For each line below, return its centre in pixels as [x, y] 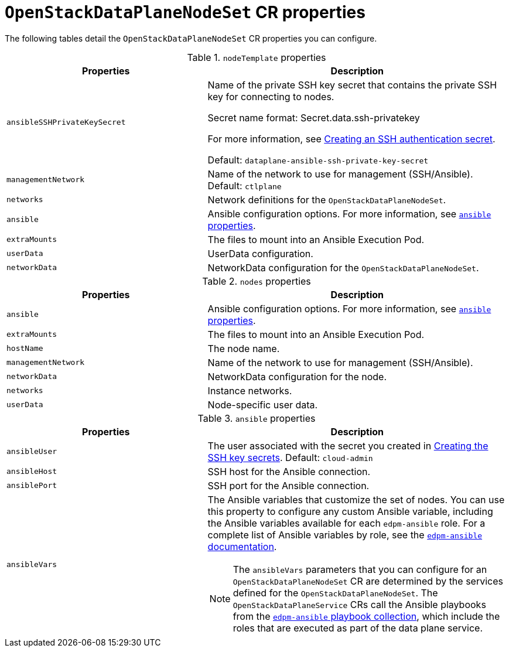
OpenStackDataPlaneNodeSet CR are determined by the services [368, 581]
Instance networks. [250, 390]
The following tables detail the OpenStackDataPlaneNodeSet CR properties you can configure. [191, 38]
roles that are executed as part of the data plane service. [358, 628]
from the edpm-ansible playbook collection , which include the [366, 616]
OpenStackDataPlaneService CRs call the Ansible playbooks [359, 604]
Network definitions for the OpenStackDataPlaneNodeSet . [327, 199]
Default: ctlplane [245, 185]
